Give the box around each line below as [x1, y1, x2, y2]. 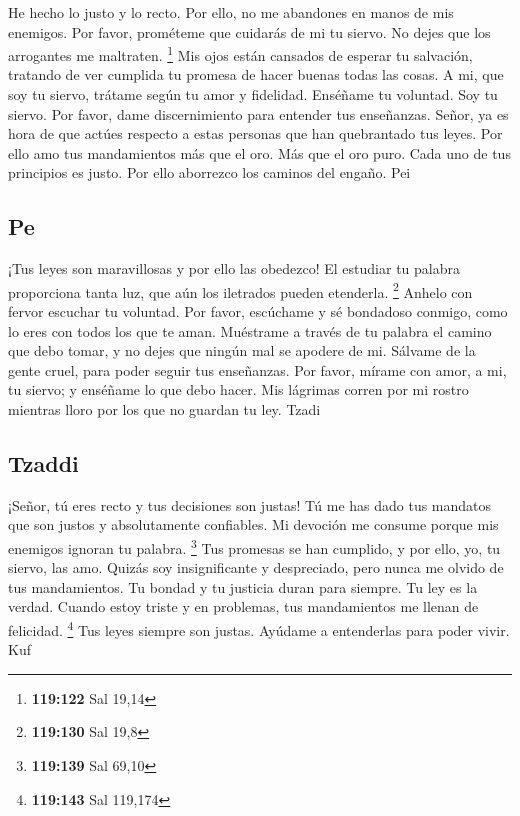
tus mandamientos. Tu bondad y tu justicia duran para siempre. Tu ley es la [8, 576, 478, 597]
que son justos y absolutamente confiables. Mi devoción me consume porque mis [8, 514, 499, 535]
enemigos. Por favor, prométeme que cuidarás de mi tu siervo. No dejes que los [8, 21, 491, 42]
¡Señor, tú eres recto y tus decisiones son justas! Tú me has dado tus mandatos [8, 494, 492, 515]
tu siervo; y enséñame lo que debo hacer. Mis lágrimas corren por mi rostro [8, 379, 469, 400]
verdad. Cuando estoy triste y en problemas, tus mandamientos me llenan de [8, 596, 479, 617]
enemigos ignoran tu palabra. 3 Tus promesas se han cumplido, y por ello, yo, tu [8, 535, 501, 558]
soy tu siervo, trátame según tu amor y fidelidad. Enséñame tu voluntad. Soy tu [8, 84, 498, 105]
